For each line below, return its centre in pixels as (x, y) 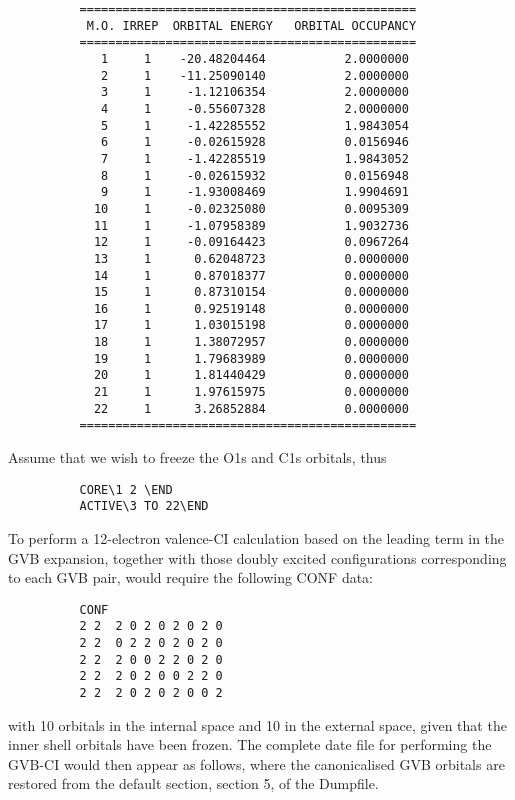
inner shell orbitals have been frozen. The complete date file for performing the (250, 744)
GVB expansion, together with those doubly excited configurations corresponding (257, 557)
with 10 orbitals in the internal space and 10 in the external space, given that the (257, 724)
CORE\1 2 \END (126, 489)
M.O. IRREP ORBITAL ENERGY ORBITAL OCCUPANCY (251, 25)
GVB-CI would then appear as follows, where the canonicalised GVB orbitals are (256, 763)
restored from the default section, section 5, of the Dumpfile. (193, 783)
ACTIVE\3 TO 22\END (144, 506)
